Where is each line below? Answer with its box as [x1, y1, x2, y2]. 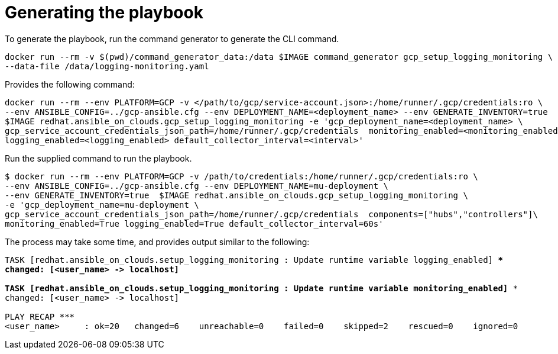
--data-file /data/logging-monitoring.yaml [5, 61, 209, 71]
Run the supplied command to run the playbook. [5, 153, 192, 163]
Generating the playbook [5, 2, 203, 22]
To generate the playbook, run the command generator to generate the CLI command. [5, 33, 339, 44]
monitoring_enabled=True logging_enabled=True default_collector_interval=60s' [5, 218, 384, 229]
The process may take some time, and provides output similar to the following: [5, 236, 310, 247]
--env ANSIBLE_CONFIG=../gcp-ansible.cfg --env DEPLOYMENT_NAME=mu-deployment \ [5, 181, 389, 191]
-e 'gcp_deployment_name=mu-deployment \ [5, 199, 199, 210]
